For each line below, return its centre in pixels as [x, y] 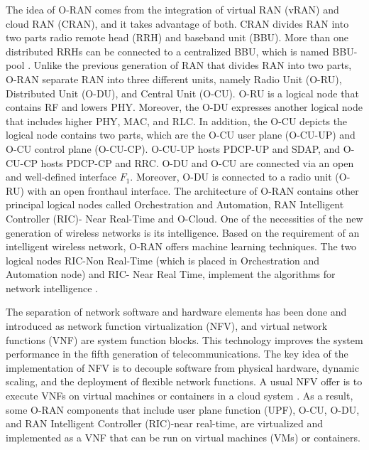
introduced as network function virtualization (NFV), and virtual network [167, 326]
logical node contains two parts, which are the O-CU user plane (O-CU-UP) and [181, 135]
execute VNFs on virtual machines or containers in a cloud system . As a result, [180, 396]
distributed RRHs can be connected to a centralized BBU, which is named [167, 51]
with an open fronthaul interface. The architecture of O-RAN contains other [193, 190]
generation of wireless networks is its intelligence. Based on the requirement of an [183, 232]
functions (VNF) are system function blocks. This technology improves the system [184, 339]
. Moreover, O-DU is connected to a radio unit [231, 177]
